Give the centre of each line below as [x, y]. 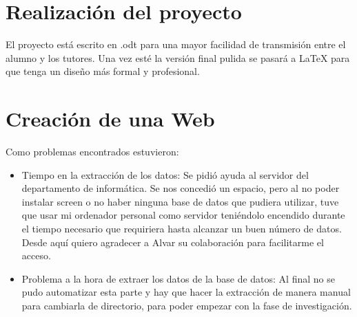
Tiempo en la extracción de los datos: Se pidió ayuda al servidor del [165, 174]
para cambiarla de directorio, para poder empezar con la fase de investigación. [187, 305]
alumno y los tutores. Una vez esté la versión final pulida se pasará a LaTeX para [178, 57]
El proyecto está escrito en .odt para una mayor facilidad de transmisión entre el [176, 44]
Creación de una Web [110, 119]
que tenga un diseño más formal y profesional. [103, 71]
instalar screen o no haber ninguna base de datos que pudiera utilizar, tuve [180, 201]
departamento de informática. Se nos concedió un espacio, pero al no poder [181, 188]
